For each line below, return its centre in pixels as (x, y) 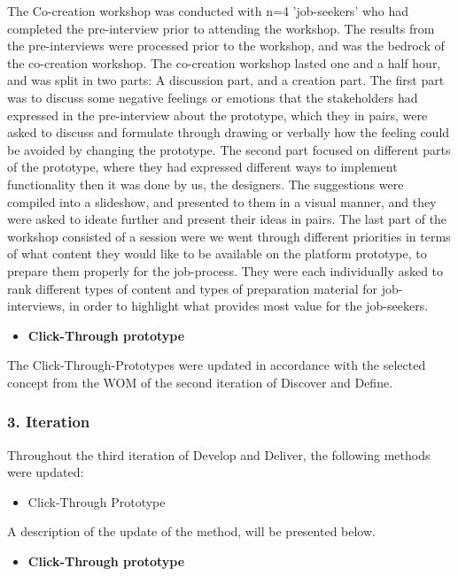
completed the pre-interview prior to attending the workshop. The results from (221, 28)
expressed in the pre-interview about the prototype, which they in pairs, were (217, 115)
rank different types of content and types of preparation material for (193, 288)
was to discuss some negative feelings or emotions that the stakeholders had (213, 97)
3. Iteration (49, 422)
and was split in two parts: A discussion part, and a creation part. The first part (226, 80)
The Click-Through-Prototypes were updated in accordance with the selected (217, 365)
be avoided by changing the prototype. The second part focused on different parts (229, 149)
